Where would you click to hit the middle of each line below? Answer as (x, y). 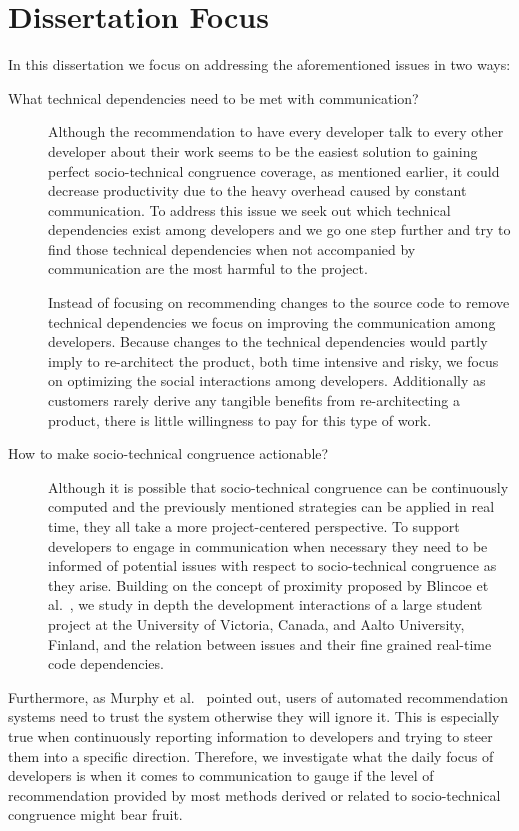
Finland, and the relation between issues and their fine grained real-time (270, 643)
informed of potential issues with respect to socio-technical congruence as (272, 565)
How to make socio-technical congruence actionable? (168, 453)
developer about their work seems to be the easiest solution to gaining (263, 150)
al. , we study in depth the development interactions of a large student (265, 604)
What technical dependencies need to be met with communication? (213, 97)
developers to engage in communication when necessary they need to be (268, 545)
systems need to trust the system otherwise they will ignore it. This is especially (254, 716)
